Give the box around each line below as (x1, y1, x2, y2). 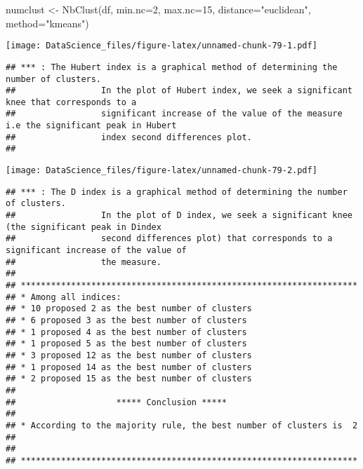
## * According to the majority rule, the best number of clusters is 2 (6, 420, 358, 430)
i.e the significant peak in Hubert (6, 121, 177, 131)
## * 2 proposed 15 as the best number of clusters (6, 374, 252, 384)
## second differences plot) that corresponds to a (6, 233, 333, 244)
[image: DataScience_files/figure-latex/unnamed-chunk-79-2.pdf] (6, 165, 317, 176)
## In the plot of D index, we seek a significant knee (6, 210, 352, 221)
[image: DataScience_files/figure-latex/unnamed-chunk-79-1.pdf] (6, 41, 317, 51)
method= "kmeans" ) (6, 15, 89, 30)
